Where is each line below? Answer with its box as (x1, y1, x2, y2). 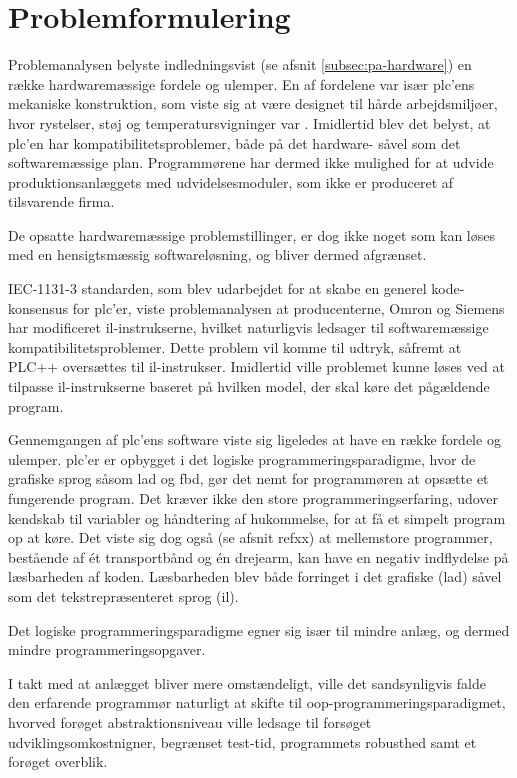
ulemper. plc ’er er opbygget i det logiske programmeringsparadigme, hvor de (8, 448, 476, 469)
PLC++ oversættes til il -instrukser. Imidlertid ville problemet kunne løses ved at (8, 356, 505, 377)
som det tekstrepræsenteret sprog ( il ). (8, 585, 239, 606)
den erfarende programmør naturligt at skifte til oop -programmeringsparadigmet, (8, 692, 506, 713)
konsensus (8, 297, 69, 318)
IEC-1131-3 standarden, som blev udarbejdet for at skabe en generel (8, 278, 427, 299)
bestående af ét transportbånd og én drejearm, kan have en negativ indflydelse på (8, 546, 509, 567)
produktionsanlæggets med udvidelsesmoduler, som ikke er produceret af (8, 171, 454, 192)
